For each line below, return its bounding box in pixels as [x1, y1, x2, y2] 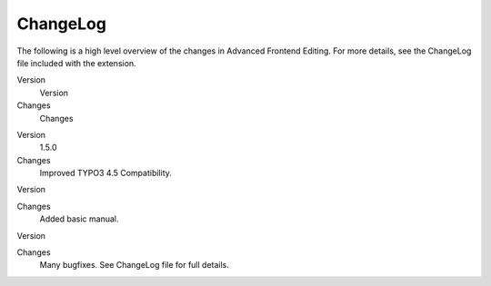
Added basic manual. [39, 213, 119, 224]
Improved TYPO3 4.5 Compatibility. [39, 168, 173, 179]
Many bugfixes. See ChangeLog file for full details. [39, 260, 229, 271]
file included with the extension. [16, 57, 136, 68]
